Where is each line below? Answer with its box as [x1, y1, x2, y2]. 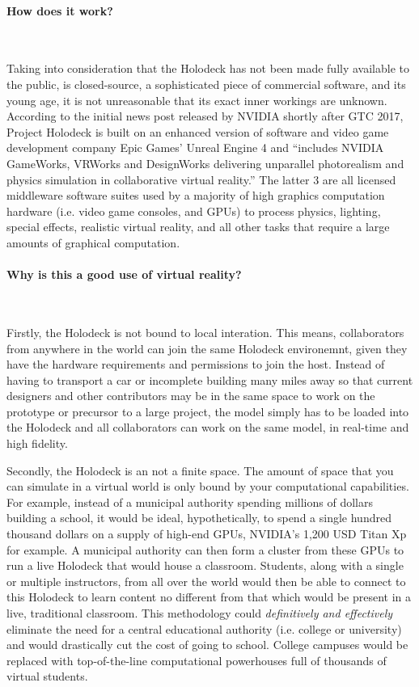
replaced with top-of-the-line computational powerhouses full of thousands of [6, 651, 387, 668]
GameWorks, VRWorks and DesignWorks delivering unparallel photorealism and [6, 154, 404, 171]
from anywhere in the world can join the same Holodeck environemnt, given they [6, 339, 408, 356]
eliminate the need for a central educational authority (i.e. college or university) [6, 620, 402, 637]
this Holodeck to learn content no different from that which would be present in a [6, 588, 412, 605]
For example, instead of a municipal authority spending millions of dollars [6, 493, 373, 510]
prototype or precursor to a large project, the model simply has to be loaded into [6, 403, 409, 419]
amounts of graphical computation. [6, 234, 180, 251]
